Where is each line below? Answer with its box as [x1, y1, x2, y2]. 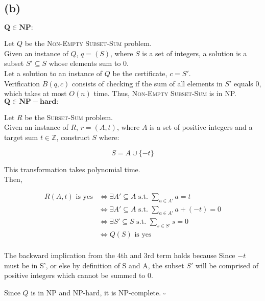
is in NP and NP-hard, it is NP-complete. [31, 287, 161, 298]
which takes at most [4, 88, 67, 99]
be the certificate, [112, 67, 167, 78]
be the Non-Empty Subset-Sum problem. [25, 38, 152, 49]
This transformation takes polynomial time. [4, 164, 140, 174]
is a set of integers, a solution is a [142, 48, 247, 58]
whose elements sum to [49, 58, 121, 68]
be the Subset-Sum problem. [25, 111, 113, 122]
